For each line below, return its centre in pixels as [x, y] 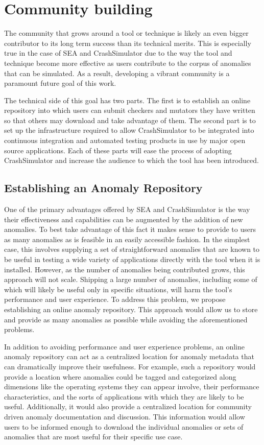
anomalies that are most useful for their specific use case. [93, 437]
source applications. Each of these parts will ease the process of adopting [118, 150]
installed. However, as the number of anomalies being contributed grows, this [125, 269]
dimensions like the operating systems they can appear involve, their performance [132, 387]
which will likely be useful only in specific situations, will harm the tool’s [118, 289]
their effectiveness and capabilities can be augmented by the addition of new [124, 219]
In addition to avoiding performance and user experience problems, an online [124, 346]
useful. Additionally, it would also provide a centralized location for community [128, 406]
